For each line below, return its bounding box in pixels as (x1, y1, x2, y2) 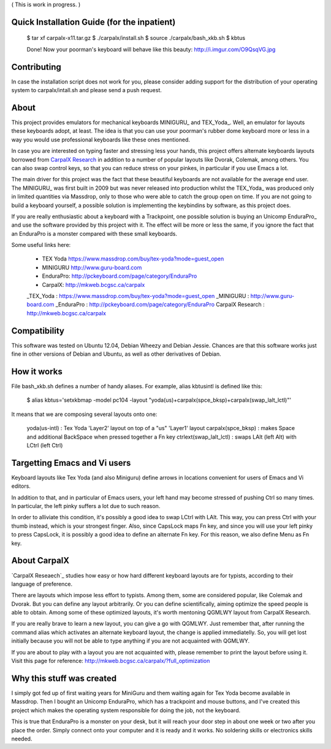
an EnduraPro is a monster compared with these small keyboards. (11, 230, 178, 237)
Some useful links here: (11, 241, 71, 249)
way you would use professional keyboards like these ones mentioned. (11, 136, 190, 143)
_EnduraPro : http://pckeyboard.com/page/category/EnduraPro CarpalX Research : (55, 301, 265, 308)
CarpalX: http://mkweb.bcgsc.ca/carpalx (42, 281, 145, 288)
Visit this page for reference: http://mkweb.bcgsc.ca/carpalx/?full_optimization (11, 657, 210, 665)
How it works (11, 366, 63, 377)
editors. (11, 482, 31, 490)
